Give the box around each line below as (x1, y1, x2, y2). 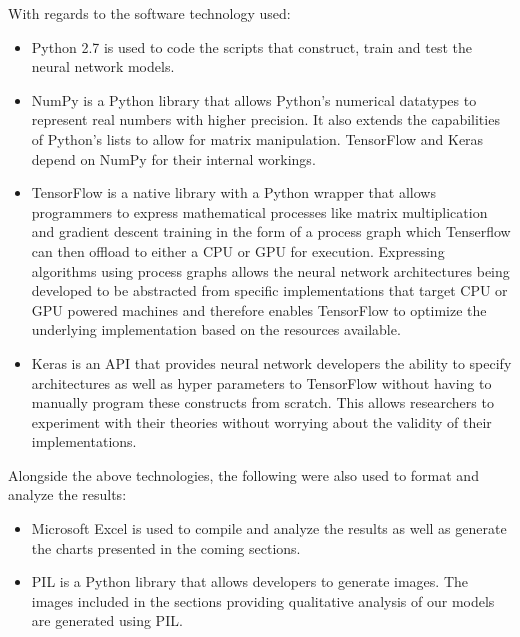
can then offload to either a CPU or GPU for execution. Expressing (31, 240, 445, 261)
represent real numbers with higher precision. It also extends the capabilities (31, 109, 500, 130)
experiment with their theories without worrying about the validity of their (31, 411, 492, 432)
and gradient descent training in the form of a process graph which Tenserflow (31, 221, 511, 242)
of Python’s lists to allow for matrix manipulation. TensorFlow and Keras (31, 128, 484, 149)
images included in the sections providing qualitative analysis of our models (31, 590, 495, 611)
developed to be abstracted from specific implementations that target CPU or (31, 280, 508, 301)
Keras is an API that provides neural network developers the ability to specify (31, 352, 512, 373)
